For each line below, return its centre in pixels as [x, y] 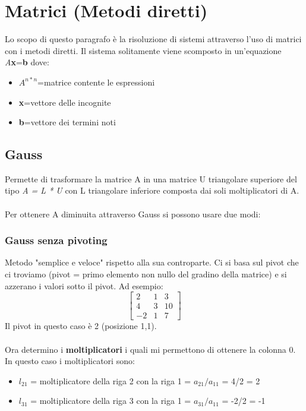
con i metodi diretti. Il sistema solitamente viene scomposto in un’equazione [143, 50]
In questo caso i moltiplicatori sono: [70, 361]
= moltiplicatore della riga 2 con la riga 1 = [111, 380]
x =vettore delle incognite [65, 102]
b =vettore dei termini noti [67, 122]
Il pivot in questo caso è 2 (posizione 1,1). [81, 326]
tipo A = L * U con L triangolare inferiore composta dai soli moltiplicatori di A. [152, 190]
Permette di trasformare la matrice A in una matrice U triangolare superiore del [151, 178]
